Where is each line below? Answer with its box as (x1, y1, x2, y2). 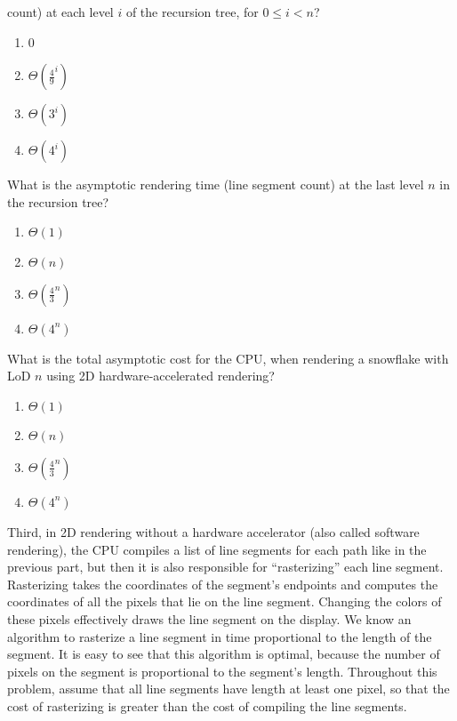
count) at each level (7, 3, 114, 20)
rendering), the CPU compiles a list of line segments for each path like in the (7, 540, 427, 558)
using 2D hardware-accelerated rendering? (46, 366, 275, 385)
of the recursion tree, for (125, 3, 259, 20)
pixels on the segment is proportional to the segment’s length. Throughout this (7, 661, 437, 680)
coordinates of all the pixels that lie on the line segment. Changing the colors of (7, 592, 442, 611)
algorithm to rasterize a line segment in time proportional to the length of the (7, 627, 432, 645)
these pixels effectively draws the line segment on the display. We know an (7, 609, 412, 628)
